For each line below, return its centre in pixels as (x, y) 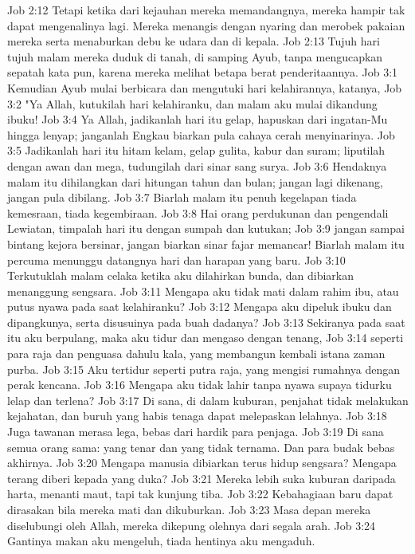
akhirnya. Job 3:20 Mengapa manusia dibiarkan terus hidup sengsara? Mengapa (202, 463)
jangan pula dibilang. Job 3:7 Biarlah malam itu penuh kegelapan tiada (182, 197)
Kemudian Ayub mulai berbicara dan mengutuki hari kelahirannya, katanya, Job (205, 87)
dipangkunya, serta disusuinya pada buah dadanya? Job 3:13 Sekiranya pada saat (206, 322)
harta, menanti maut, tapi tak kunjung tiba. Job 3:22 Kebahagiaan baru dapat (200, 494)
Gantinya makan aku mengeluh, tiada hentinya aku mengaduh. (161, 541)
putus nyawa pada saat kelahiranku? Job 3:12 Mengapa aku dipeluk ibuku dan (200, 306)
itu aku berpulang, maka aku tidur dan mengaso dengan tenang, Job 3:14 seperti (206, 338)
